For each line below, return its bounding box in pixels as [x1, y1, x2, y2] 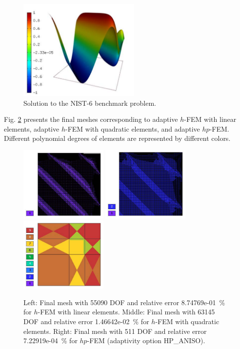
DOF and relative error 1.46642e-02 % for [23, 316, 149, 326]
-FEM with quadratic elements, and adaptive [65, 123, 200, 134]
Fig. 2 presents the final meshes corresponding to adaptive [4, 114, 178, 124]
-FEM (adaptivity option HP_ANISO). [87, 335, 205, 346]
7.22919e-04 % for [23, 335, 78, 346]
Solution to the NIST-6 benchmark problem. [23, 97, 156, 108]
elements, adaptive [4, 123, 60, 134]
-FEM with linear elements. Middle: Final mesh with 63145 [38, 307, 215, 317]
